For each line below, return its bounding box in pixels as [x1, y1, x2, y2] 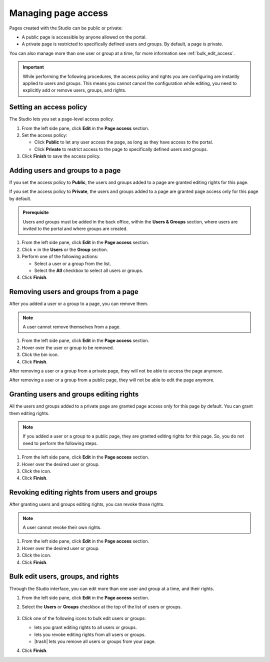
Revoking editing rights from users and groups [9, 488, 157, 497]
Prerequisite [22, 209, 49, 215]
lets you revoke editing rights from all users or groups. [34, 631, 146, 637]
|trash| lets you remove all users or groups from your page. [34, 638, 156, 644]
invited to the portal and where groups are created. [22, 225, 128, 231]
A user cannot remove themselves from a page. [22, 324, 121, 330]
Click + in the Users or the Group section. [21, 246, 108, 252]
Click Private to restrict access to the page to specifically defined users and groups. [34, 146, 208, 152]
